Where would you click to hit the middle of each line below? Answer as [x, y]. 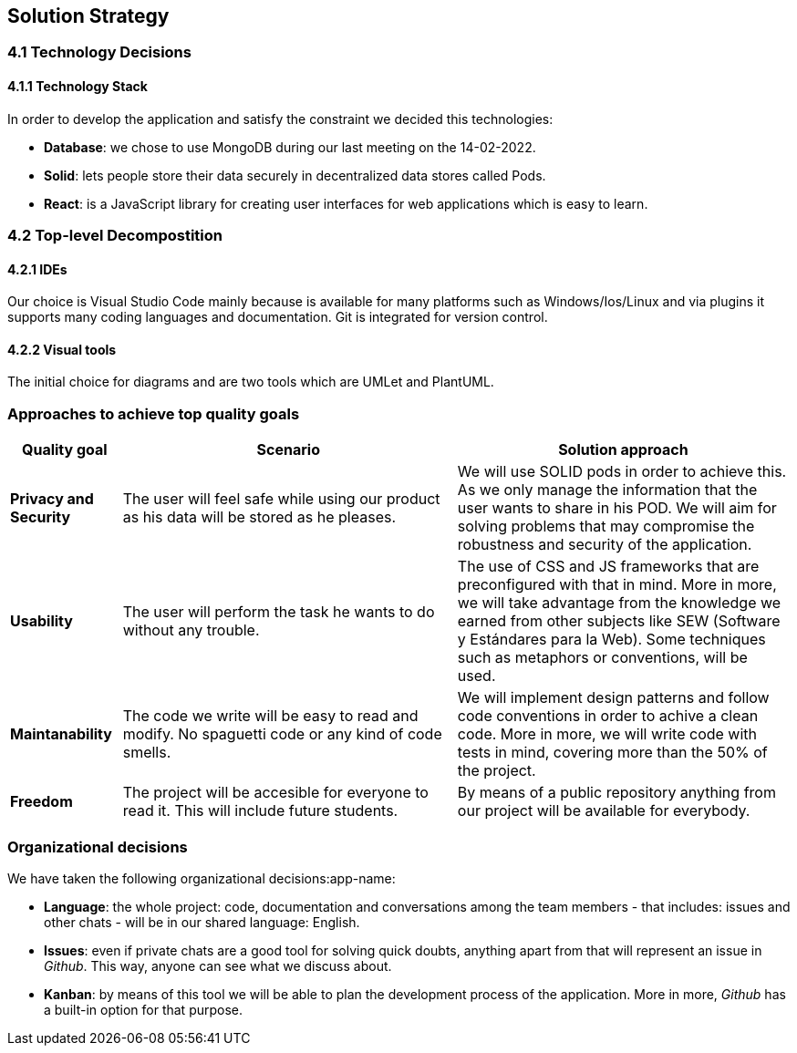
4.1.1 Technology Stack [78, 87]
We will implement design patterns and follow [613, 698]
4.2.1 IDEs [37, 269]
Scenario [288, 450]
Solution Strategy [88, 16]
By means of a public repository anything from [616, 793]
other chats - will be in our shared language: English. [202, 922]
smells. [147, 753]
